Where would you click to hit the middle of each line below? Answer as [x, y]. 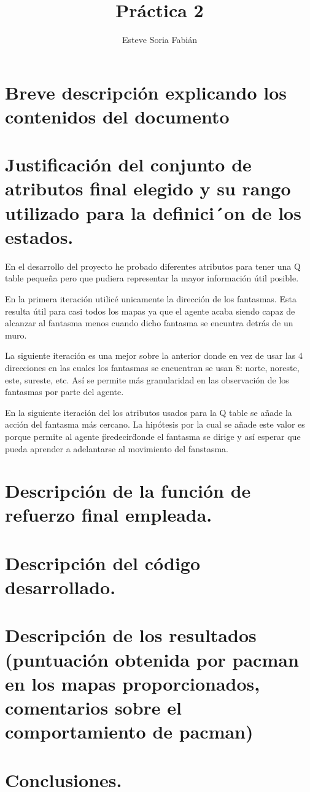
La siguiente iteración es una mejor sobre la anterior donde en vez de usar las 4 [154, 355]
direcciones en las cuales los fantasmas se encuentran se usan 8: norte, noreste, [152, 367]
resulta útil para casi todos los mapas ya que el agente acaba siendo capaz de [150, 311]
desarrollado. [60, 587]
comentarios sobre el [94, 707]
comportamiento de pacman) [129, 731]
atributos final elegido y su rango [148, 188]
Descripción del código [103, 563]
